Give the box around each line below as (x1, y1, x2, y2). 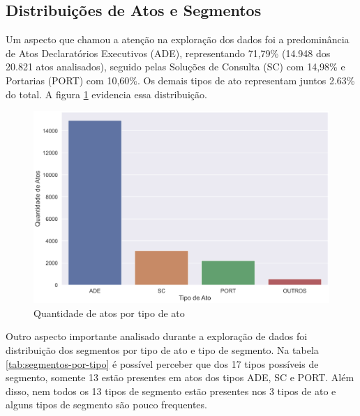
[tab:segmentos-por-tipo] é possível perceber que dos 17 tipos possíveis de (6, 356, 319, 371)
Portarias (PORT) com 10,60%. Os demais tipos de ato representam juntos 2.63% (6, 72, 355, 87)
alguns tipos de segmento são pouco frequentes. (6, 397, 207, 412)
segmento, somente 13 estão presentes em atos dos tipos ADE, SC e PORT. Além (6, 370, 354, 385)
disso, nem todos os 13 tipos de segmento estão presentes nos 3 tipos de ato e (6, 383, 336, 398)
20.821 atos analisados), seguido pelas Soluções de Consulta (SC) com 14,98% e (6, 59, 345, 74)
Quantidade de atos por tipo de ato (33, 305, 185, 320)
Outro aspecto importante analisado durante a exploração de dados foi (6, 329, 308, 344)
